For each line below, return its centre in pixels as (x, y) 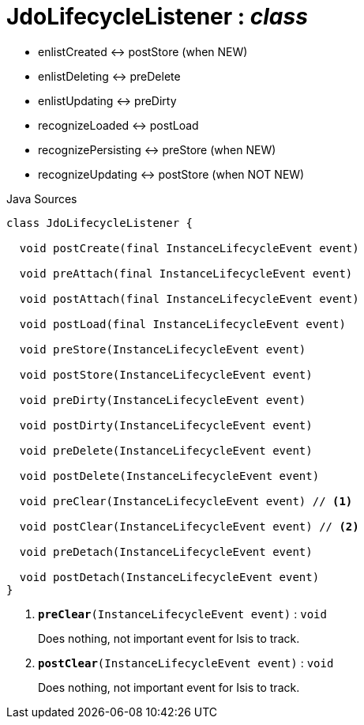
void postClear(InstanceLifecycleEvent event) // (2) (189, 526)
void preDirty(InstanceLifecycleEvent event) (163, 400)
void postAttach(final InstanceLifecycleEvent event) (189, 298)
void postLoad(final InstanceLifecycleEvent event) (182, 324)
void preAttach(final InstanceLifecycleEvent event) (186, 273)
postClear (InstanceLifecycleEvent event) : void (186, 663)
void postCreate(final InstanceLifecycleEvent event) (189, 248)
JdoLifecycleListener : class (157, 17)
